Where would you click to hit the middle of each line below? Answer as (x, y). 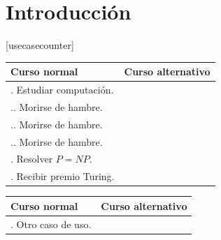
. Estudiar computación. (62, 90)
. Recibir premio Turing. (63, 176)
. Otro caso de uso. (51, 224)
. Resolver (32, 159)
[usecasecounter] (40, 45)
